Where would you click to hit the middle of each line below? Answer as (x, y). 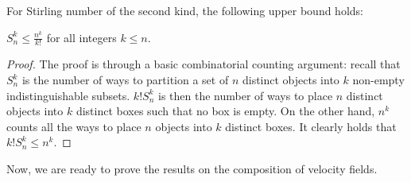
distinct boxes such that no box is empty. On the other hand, (225, 111)
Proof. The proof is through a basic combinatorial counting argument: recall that (204, 64)
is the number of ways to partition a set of (125, 80)
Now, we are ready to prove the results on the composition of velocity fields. (192, 168)
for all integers (81, 37)
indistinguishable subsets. (68, 95)
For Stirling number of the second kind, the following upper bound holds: (185, 10)
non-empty (378, 80)
